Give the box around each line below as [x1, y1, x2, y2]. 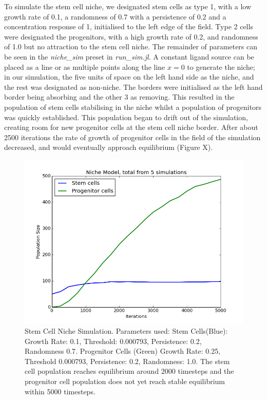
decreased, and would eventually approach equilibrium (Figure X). [4, 142, 213, 153]
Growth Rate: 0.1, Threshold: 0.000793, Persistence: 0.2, [25, 335, 202, 346]
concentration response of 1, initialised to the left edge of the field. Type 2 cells [4, 21, 253, 32]
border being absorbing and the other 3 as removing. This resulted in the [4, 91, 235, 102]
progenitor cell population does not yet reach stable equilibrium [25, 376, 225, 387]
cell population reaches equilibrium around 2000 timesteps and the [25, 366, 234, 376]
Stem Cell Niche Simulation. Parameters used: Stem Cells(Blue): [25, 326, 228, 336]
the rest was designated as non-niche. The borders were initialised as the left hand [4, 81, 263, 92]
